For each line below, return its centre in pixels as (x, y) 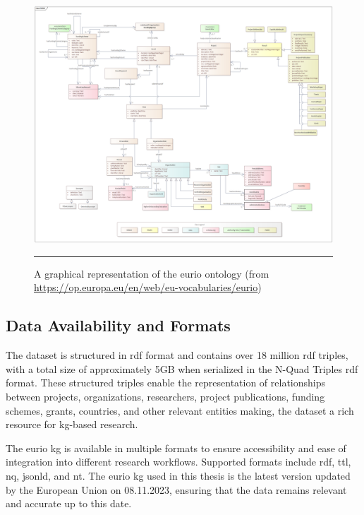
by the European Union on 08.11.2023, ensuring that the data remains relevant (176, 489)
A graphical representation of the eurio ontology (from (152, 273)
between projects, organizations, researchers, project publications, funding (165, 396)
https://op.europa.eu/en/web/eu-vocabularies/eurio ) (148, 287)
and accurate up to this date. (69, 503)
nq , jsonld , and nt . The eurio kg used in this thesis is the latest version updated (178, 475)
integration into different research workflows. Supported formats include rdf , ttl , (178, 462)
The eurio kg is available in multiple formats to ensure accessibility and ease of (176, 448)
